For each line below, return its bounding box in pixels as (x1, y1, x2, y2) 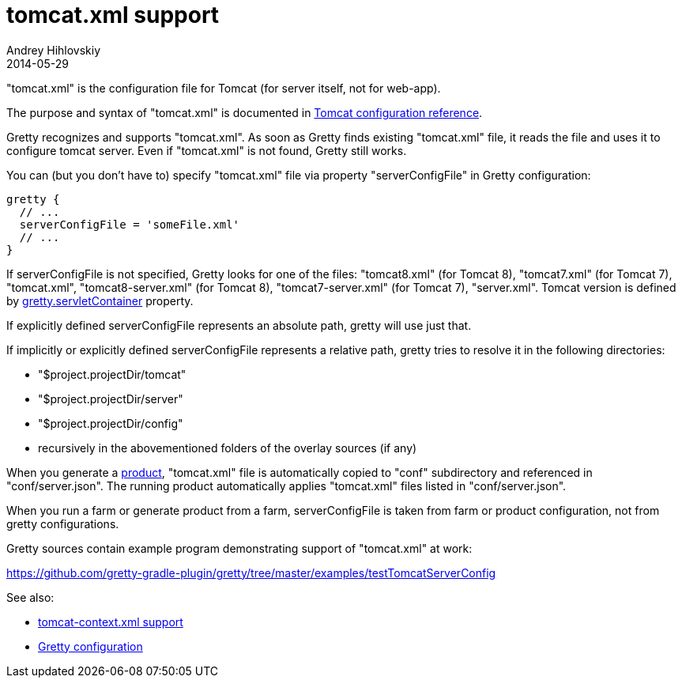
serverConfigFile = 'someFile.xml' (19, 217, 240, 231)
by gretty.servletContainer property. (6, 293, 194, 308)
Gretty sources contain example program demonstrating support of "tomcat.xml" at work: (6, 541, 473, 555)
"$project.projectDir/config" (38, 416, 183, 430)
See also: (6, 590, 55, 604)
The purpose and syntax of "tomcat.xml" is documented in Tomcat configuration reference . (6, 105, 483, 119)
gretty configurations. (6, 516, 119, 531)
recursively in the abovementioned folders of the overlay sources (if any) (38, 440, 417, 455)
